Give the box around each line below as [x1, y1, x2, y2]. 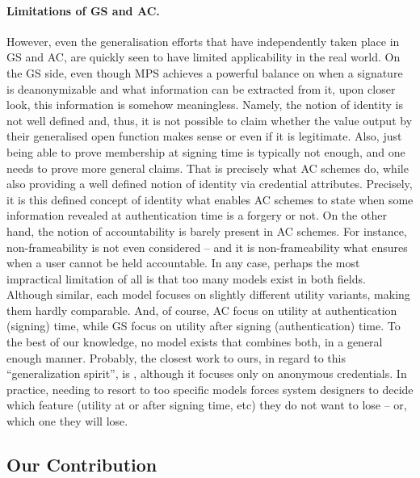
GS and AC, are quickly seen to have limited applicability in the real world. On [6, 48, 401, 65]
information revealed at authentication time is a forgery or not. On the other [6, 207, 387, 224]
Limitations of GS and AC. [6, 2, 160, 19]
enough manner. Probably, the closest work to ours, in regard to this [6, 349, 346, 366]
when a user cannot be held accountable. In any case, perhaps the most [6, 254, 360, 271]
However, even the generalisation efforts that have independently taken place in [6, 32, 400, 49]
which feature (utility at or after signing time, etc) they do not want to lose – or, [6, 396, 407, 413]
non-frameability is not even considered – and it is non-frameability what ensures [6, 238, 408, 255]
